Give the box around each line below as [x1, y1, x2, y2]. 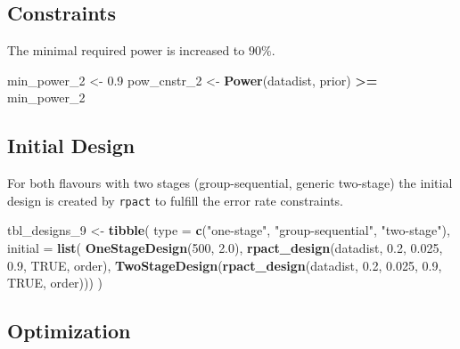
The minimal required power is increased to [7, 41, 245, 60]
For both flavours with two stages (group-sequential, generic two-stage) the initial [7, 174, 453, 192]
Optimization [7, 317, 131, 345]
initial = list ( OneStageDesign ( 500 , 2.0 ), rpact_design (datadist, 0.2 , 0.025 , [7, 239, 443, 257]
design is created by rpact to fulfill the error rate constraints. [7, 191, 344, 209]
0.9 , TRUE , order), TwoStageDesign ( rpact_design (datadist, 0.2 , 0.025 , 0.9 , [7, 256, 442, 274]
